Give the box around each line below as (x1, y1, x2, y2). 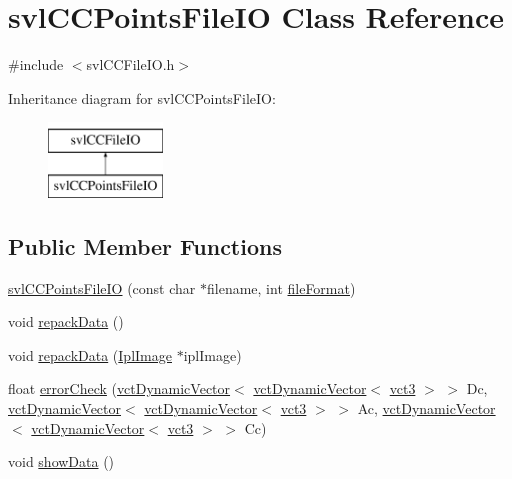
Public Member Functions (8, 230, 282, 261)
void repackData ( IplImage (8, 344, 172, 365)
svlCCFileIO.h (86, 54, 175, 75)
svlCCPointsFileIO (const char (8, 277, 196, 298)
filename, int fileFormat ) (207, 277, 356, 298)
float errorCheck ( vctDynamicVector (8, 378, 231, 399)
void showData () (8, 451, 115, 472)
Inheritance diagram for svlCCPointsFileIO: (8, 87, 276, 108)
